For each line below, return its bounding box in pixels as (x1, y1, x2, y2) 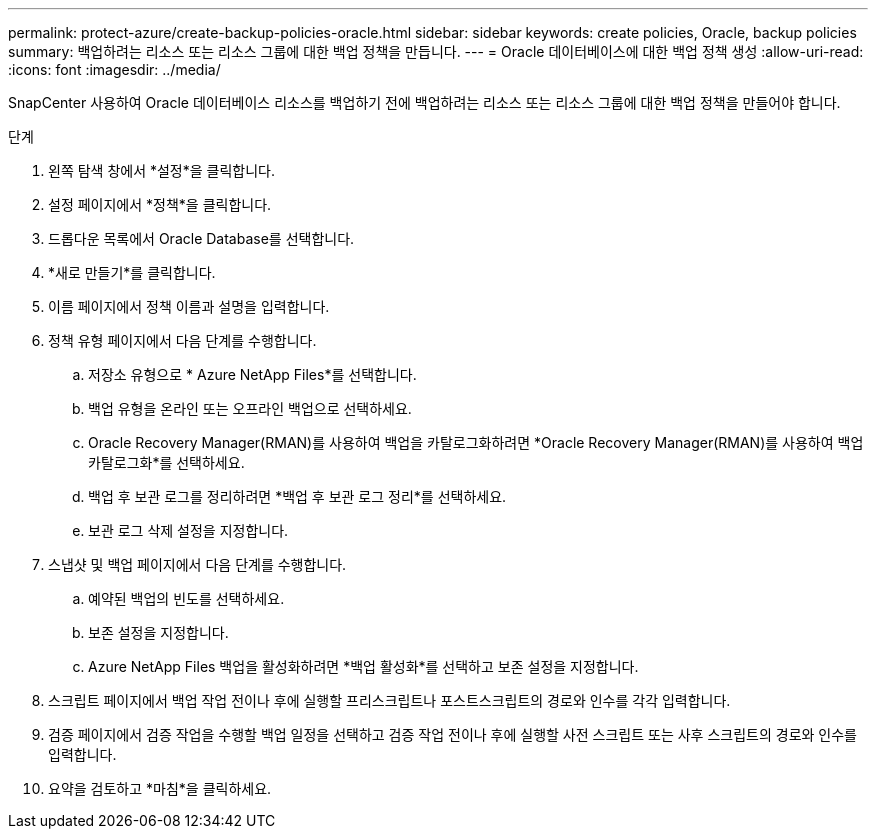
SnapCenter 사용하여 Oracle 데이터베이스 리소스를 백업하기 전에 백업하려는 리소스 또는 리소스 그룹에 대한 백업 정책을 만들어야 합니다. (8, 94, 841, 111)
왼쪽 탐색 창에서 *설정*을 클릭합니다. (48, 162, 276, 179)
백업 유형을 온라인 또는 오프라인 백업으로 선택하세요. (88, 400, 412, 417)
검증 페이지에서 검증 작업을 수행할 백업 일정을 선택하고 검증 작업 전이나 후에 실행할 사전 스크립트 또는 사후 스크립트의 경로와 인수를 (48, 726, 857, 743)
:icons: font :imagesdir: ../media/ (8, 61, 221, 78)
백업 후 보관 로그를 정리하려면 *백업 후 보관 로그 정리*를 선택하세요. (88, 488, 507, 505)
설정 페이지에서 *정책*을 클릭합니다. (48, 196, 272, 213)
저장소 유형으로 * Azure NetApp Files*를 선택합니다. (88, 366, 417, 383)
